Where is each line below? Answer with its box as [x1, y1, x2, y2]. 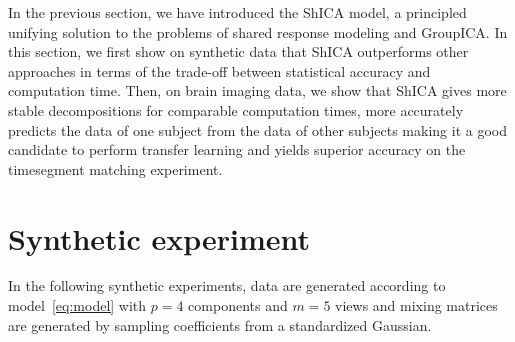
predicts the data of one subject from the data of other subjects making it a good [8, 119, 507, 140]
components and [188, 295, 288, 316]
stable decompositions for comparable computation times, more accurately [8, 99, 464, 120]
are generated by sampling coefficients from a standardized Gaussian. [8, 314, 432, 335]
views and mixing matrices [335, 295, 498, 316]
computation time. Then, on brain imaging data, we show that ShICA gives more [8, 80, 507, 101]
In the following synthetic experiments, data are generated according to [8, 275, 446, 296]
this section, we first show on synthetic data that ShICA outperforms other [8, 41, 469, 62]
